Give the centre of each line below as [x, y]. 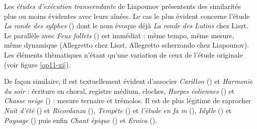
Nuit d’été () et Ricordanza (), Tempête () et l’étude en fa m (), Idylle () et [118, 110]
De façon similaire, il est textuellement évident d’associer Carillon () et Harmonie [128, 81]
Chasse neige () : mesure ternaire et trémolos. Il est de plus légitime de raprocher [128, 100]
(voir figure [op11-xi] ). [37, 64]
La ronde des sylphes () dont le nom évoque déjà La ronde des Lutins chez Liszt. [126, 26]
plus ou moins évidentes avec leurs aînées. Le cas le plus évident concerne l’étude [127, 16]
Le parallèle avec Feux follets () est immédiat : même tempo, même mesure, [119, 35]
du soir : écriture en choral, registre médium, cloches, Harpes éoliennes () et [119, 91]
